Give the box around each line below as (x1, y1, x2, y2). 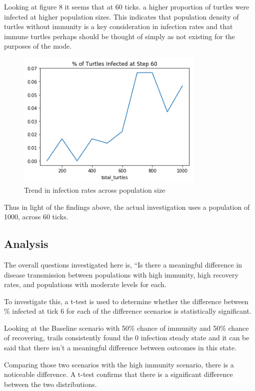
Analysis (4, 236, 48, 251)
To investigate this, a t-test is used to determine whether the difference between (4, 296, 248, 306)
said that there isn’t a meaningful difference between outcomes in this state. (4, 342, 237, 353)
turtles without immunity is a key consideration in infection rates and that (4, 21, 233, 32)
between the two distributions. (4, 378, 97, 389)
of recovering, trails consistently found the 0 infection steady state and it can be (4, 332, 249, 343)
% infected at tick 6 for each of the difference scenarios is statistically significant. (4, 306, 251, 316)
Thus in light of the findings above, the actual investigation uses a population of (4, 201, 250, 212)
